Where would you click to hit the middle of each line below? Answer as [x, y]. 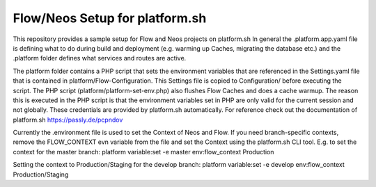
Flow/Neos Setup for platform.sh [110, 18]
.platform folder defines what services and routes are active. [100, 58]
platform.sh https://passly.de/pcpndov [68, 120]
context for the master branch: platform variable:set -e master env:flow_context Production [143, 152]
